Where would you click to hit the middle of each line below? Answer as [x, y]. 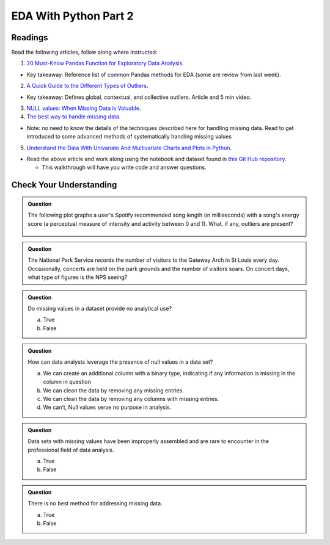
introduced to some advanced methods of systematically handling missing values [129, 137]
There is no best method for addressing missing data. [95, 503]
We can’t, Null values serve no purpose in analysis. [107, 407]
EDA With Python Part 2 [72, 16]
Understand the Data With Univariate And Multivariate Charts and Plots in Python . [129, 148]
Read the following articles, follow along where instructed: [84, 52]
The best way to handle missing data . [74, 117]
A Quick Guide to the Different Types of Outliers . [87, 86]
